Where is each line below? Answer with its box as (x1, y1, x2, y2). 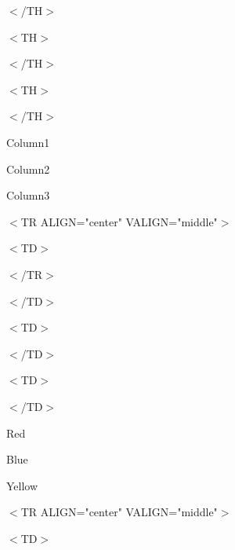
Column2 (6, 160, 50, 177)
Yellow (6, 477, 38, 493)
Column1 (6, 134, 50, 150)
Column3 (6, 187, 50, 203)
